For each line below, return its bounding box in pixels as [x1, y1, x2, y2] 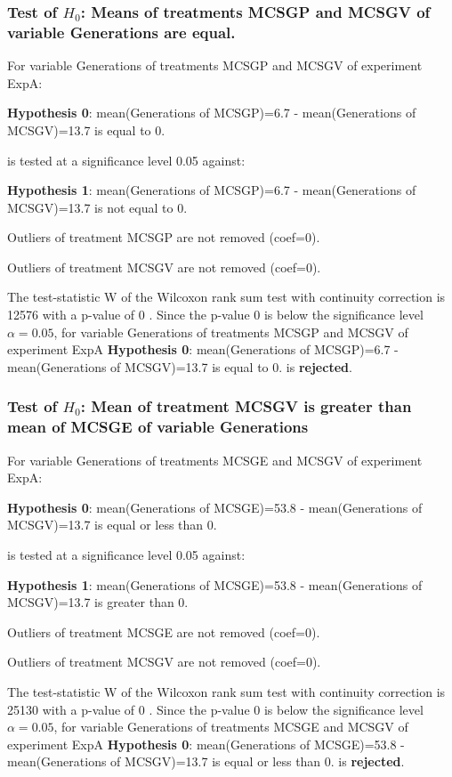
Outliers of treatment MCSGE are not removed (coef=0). [7, 622, 320, 641]
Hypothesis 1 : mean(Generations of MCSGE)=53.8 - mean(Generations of [7, 575, 423, 594]
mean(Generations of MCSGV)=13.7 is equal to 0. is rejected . [7, 357, 352, 376]
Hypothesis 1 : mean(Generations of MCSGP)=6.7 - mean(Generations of [7, 181, 416, 199]
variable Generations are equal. [7, 20, 236, 43]
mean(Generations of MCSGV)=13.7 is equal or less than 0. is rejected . [7, 752, 405, 771]
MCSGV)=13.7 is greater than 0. [7, 593, 189, 611]
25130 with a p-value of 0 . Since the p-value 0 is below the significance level [7, 700, 424, 718]
